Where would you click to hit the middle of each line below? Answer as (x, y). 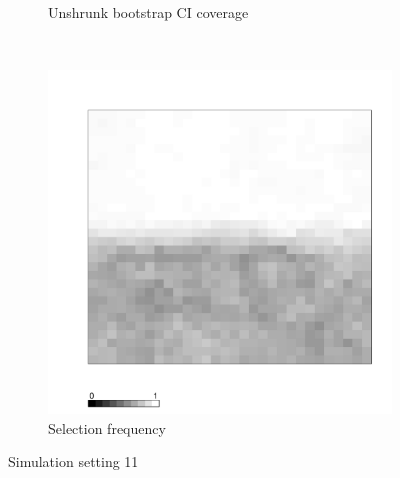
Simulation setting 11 (73, 461)
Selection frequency (107, 427)
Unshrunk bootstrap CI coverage (148, 12)
